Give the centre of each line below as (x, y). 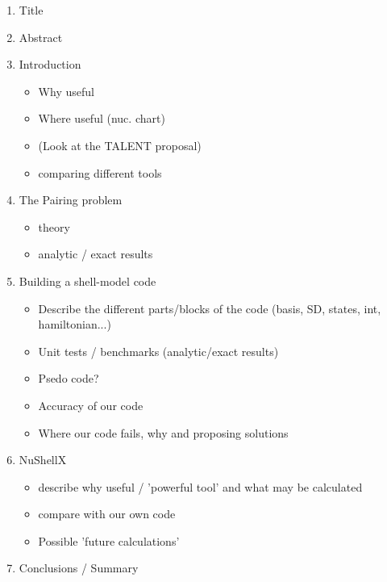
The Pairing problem (71, 200)
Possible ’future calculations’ (109, 540)
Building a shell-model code (87, 281)
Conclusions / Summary (79, 568)
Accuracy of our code (91, 405)
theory (54, 226)
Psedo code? (69, 378)
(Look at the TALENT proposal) (120, 145)
